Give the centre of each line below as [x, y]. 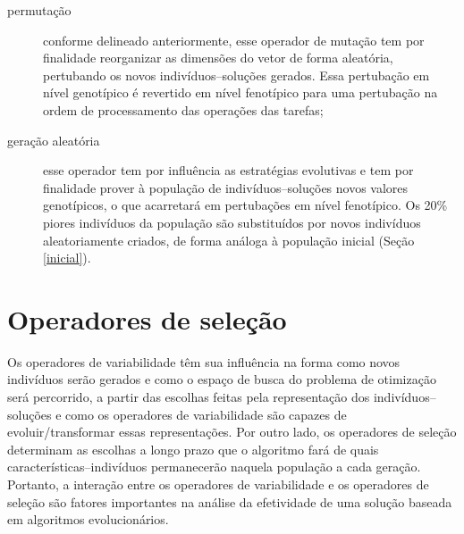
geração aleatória [54, 140]
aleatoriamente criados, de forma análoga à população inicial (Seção [229, 240]
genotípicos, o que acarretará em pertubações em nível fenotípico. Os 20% [245, 205]
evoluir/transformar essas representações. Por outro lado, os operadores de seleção [232, 432]
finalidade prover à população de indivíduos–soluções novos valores [226, 187]
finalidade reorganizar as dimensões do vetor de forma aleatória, [218, 58]
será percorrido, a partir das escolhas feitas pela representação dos [189, 397]
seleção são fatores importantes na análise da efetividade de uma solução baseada [230, 501]
